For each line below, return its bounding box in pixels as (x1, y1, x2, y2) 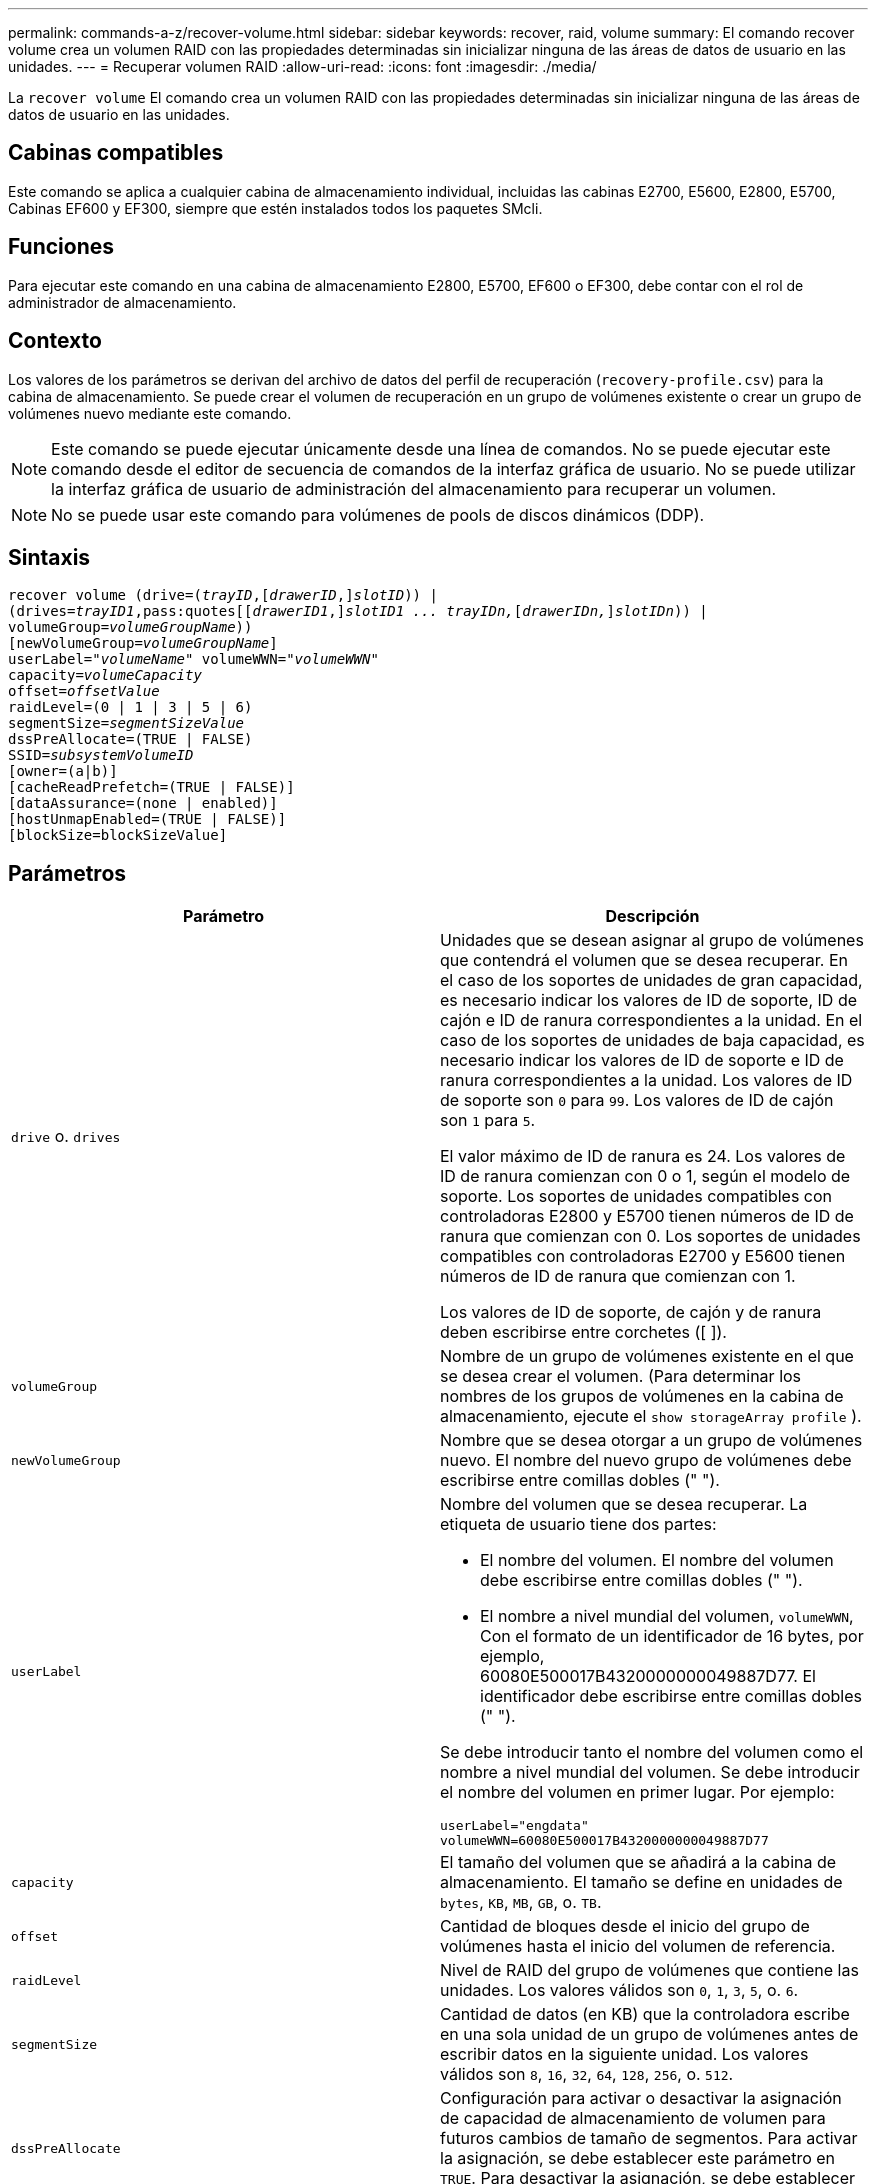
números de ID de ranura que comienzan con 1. (440, 1266, 796, 1287)
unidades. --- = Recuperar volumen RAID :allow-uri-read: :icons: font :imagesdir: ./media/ (8, 58, 597, 75)
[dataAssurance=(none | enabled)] (8, 795, 278, 812)
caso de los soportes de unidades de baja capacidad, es (440, 1030, 865, 1051)
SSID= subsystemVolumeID (8, 747, 194, 764)
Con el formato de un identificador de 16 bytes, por (480, 1626, 864, 1647)
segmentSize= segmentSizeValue (8, 715, 245, 732)
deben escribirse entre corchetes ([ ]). (440, 1322, 727, 1343)
